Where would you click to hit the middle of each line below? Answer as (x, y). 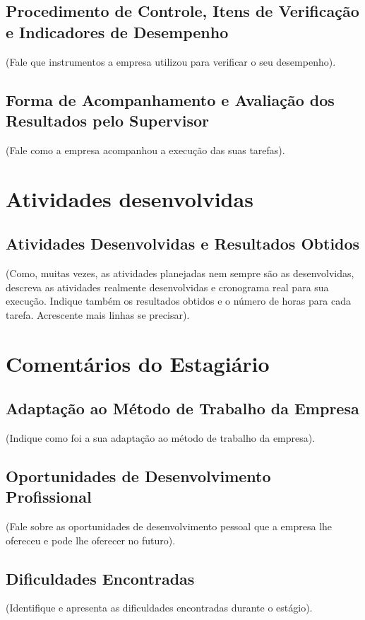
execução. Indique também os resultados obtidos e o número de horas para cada (178, 301)
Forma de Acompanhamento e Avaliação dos (170, 99)
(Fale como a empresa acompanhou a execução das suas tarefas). (145, 150)
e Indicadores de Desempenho (117, 31)
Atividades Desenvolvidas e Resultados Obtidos (183, 244)
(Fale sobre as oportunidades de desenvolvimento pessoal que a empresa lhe (169, 526)
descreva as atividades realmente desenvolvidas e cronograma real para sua (167, 287)
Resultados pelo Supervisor (107, 120)
